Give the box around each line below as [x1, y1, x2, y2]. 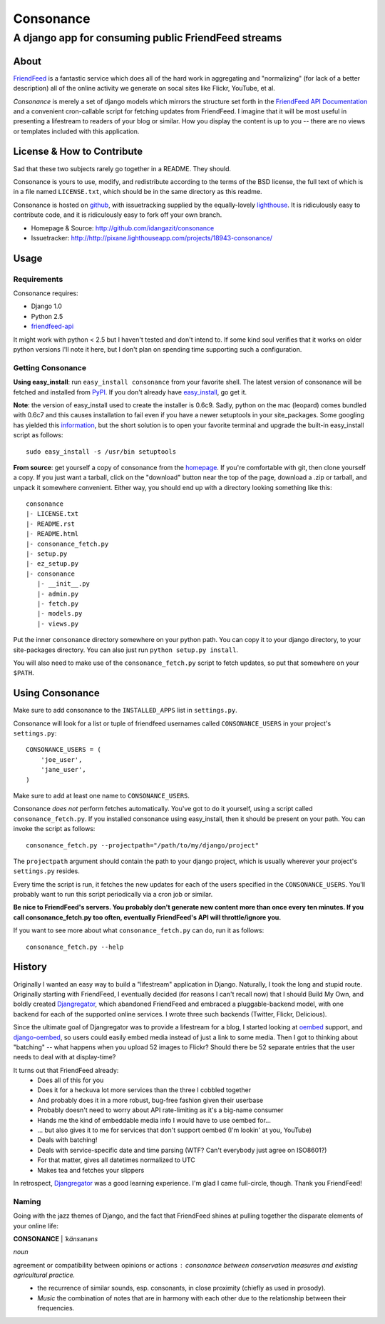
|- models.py [36, 610, 83, 618]
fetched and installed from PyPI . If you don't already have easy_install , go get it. [13, 387, 247, 396]
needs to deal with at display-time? [13, 1053, 116, 1061]
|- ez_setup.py [26, 560, 79, 568]
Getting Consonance [13, 362, 87, 372]
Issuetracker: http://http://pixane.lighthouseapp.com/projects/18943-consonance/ [31, 233, 272, 242]
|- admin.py [36, 589, 79, 598]
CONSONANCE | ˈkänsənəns [13, 1234, 98, 1243]
